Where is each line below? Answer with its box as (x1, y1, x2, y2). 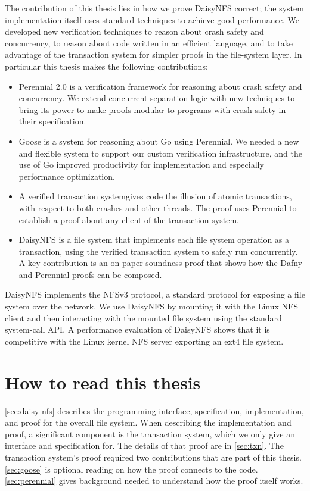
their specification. (18, 115, 86, 127)
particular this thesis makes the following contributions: (5, 60, 208, 72)
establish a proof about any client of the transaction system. (18, 213, 239, 226)
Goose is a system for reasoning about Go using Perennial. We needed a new (18, 135, 299, 147)
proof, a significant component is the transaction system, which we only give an (5, 427, 295, 440)
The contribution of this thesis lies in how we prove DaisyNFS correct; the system (5, 2, 304, 14)
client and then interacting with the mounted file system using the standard (5, 311, 282, 324)
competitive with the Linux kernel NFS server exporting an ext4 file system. (5, 334, 284, 347)
